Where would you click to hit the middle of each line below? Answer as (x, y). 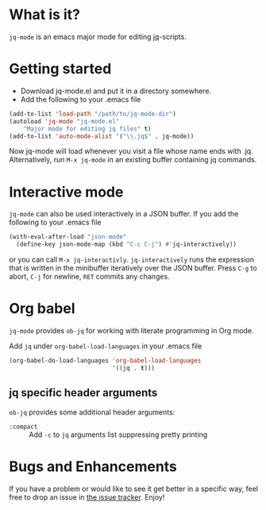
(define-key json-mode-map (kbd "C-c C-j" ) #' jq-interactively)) (127, 244)
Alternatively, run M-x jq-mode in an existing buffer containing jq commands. (133, 160)
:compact (23, 426)
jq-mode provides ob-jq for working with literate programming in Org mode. (131, 331)
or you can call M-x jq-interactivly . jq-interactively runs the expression (132, 259)
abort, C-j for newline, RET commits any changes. (89, 277)
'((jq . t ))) (133, 368)
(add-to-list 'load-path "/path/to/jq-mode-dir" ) (93, 114)
